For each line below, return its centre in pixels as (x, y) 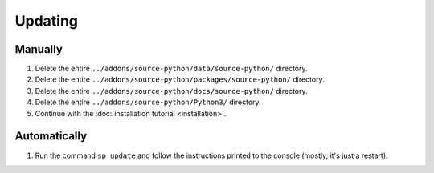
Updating (47, 21)
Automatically (51, 136)
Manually (39, 49)
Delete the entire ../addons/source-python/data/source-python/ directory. (172, 69)
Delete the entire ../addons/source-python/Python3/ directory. (148, 102)
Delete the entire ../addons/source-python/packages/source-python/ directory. (180, 79)
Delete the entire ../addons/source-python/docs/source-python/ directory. (172, 91)
